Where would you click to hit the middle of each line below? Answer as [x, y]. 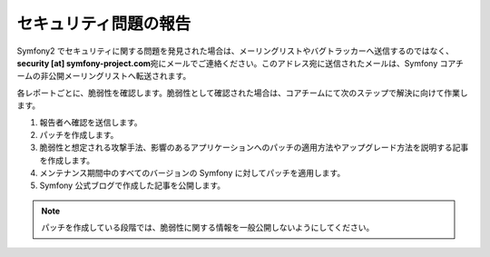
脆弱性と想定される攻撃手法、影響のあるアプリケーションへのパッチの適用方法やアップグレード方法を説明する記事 [254, 148]
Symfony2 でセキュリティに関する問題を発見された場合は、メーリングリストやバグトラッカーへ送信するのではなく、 [235, 51]
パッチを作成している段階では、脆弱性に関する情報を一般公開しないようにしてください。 [208, 228]
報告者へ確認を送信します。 [91, 122]
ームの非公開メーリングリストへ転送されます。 [104, 76]
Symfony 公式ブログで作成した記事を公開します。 [132, 185]
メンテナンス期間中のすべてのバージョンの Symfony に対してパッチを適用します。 [192, 173]
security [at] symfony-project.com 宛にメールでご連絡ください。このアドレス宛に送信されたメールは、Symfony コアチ [240, 63]
